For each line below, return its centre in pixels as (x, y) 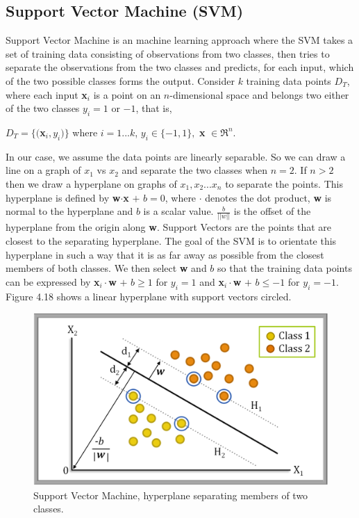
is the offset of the (272, 211)
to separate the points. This (284, 183)
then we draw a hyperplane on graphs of (91, 183)
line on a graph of (43, 170)
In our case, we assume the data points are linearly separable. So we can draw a (176, 156)
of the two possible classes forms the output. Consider (120, 80)
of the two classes (43, 108)
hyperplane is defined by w (63, 197)
